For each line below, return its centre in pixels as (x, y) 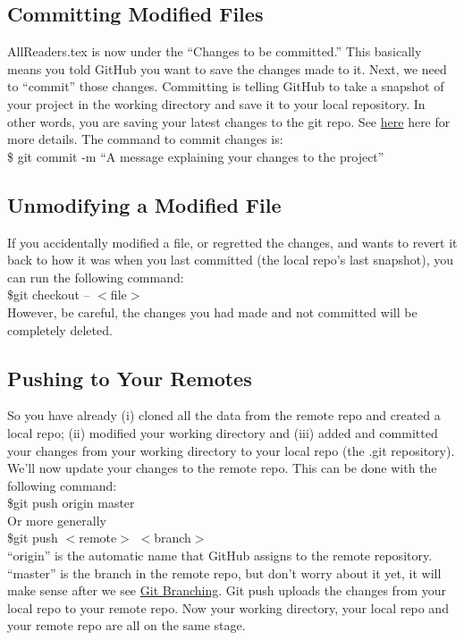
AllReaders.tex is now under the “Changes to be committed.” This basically (215, 51)
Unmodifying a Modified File (144, 204)
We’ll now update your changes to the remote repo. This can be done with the (222, 468)
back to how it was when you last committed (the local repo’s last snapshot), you (231, 260)
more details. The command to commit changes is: (145, 139)
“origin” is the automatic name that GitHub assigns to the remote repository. (220, 556)
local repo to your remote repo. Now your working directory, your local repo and (228, 607)
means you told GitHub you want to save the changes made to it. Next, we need (227, 68)
